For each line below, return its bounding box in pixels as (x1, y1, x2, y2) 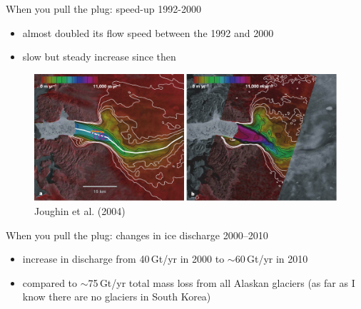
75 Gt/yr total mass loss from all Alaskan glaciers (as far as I (88, 275, 355, 290)
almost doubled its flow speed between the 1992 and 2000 (22, 25, 274, 40)
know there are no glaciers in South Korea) (22, 289, 211, 304)
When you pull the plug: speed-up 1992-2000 (6, 1, 201, 16)
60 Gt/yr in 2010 (235, 251, 308, 266)
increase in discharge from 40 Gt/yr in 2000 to (22, 251, 225, 266)
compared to (22, 275, 78, 290)
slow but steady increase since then (22, 49, 176, 64)
